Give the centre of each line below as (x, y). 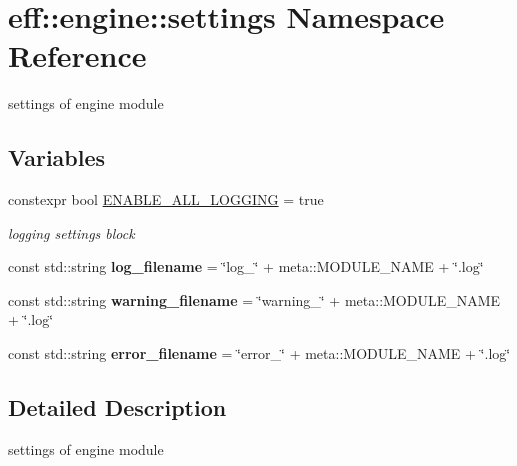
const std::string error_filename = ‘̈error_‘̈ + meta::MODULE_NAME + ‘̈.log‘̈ (259, 353)
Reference (77, 55)
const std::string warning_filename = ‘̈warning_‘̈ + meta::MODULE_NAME (254, 299)
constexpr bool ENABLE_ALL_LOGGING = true (166, 199)
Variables (57, 157)
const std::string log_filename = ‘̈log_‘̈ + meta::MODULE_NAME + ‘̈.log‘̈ (246, 266)
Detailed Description (117, 407)
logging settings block (71, 232)
